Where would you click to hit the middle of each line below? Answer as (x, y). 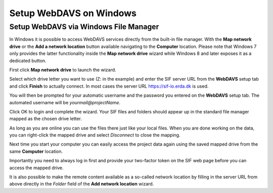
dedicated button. (28, 60)
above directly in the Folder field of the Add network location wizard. (82, 184)
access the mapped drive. (36, 168)
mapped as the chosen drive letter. (45, 119)
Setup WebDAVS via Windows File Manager (84, 27)
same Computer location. (36, 151)
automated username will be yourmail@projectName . (65, 102)
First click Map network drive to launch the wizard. (63, 70)
